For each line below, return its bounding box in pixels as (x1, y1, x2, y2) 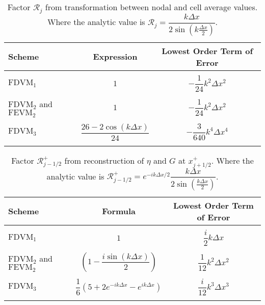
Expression (93, 50, 138, 63)
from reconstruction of (64, 154, 144, 166)
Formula (102, 205, 136, 217)
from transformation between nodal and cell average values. (45, 1, 258, 13)
